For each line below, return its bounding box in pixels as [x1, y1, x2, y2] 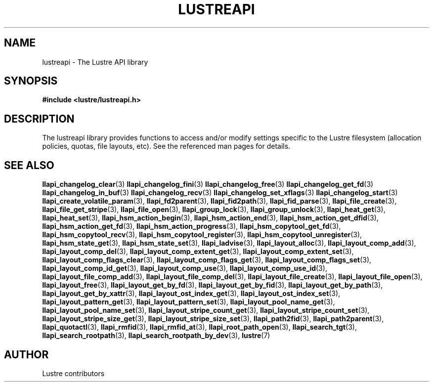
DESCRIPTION [4, 112, 75, 125]
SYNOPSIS [4, 75, 58, 87]
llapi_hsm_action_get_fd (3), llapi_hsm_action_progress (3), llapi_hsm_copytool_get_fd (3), [42, 222, 341, 231]
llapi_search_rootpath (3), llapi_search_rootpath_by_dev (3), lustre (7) [42, 331, 270, 340]
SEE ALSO [4, 159, 54, 172]
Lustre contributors [42, 369, 105, 378]
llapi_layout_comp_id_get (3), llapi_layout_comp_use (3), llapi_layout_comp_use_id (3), [42, 264, 327, 273]
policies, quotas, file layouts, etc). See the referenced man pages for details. [42, 142, 291, 151]
